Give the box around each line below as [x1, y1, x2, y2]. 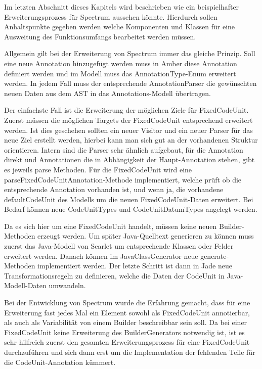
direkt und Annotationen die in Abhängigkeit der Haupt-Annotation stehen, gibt [4, 154, 255, 165]
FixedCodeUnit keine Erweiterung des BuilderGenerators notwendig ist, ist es [4, 327, 245, 337]
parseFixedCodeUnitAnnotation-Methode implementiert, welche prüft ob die [4, 174, 242, 184]
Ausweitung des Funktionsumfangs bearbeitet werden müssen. [4, 31, 196, 41]
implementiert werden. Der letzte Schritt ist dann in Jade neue [37, 260, 232, 271]
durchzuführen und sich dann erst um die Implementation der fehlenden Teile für [4, 347, 255, 357]
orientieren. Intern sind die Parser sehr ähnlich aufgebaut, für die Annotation [4, 144, 243, 155]
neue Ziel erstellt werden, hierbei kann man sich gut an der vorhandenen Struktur [4, 134, 258, 145]
